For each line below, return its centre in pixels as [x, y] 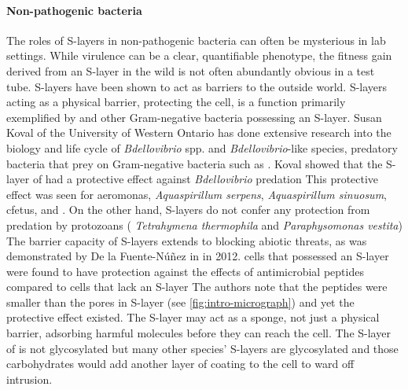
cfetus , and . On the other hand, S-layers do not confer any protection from [188, 210]
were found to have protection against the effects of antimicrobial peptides [185, 271]
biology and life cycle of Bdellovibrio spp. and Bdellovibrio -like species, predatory [202, 147]
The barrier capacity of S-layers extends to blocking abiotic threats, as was [187, 240]
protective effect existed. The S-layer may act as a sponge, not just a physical [193, 317]
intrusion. [29, 379]
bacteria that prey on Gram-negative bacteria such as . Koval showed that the [195, 163]
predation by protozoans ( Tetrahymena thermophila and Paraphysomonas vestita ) [204, 224]
